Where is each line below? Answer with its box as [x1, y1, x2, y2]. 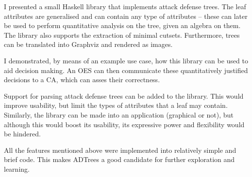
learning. [4, 163, 30, 174]
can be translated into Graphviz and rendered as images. [4, 39, 173, 49]
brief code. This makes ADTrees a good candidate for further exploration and [4, 154, 235, 164]
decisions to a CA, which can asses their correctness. [4, 74, 160, 85]
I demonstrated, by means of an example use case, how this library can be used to [4, 55, 248, 65]
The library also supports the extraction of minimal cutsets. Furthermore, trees [4, 29, 240, 40]
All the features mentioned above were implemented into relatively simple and [4, 145, 236, 155]
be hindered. [4, 129, 41, 139]
